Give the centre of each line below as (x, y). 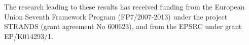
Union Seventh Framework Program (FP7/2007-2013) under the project (116, 16)
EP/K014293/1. (29, 36)
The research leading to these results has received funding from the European (124, 6)
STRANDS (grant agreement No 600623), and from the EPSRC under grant (123, 26)
